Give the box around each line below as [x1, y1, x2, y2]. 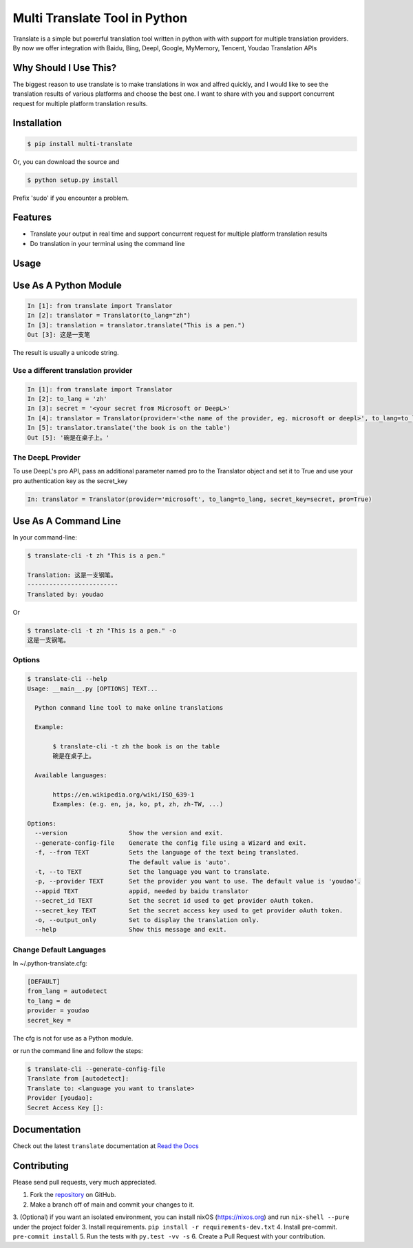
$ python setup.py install [27, 176, 118, 184]
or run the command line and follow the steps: [12, 1047, 144, 1055]
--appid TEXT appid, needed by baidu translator [34, 887, 249, 895]
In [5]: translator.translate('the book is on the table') [27, 424, 231, 432]
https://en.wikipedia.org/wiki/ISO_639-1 [52, 790, 195, 799]
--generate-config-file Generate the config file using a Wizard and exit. [34, 839, 307, 847]
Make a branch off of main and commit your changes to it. [30, 1200, 195, 1209]
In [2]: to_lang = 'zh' [27, 395, 108, 402]
